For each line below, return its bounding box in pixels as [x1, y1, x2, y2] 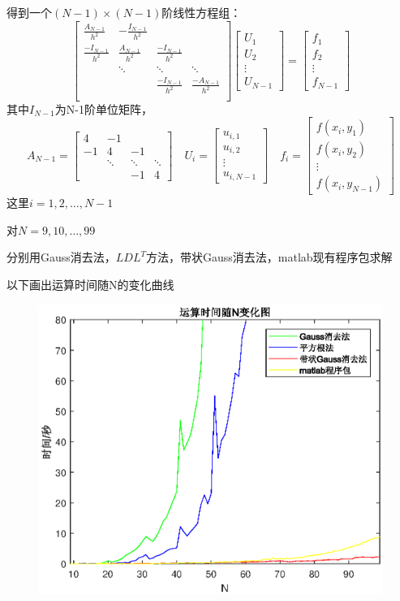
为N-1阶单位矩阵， [54, 100, 153, 117]
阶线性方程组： [161, 4, 242, 20]
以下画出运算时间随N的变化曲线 [6, 276, 174, 293]
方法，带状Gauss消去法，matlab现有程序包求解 [146, 249, 393, 266]
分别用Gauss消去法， [6, 249, 116, 266]
